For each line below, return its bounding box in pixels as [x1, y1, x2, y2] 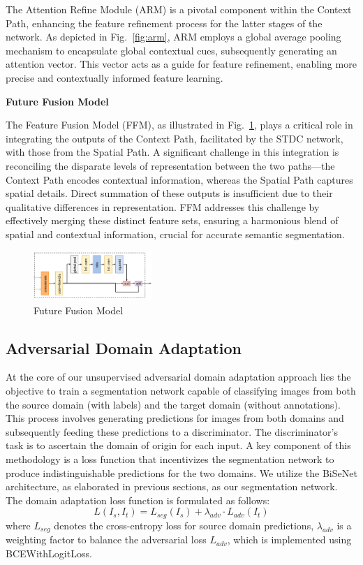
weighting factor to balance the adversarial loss [6, 532, 207, 547]
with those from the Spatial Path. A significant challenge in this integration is [6, 145, 339, 159]
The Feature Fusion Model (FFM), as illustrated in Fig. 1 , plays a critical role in [6, 117, 353, 132]
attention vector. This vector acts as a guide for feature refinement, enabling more [6, 57, 357, 71]
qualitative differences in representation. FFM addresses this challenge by [6, 199, 320, 214]
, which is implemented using [227, 532, 352, 547]
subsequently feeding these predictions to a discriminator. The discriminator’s [6, 424, 338, 439]
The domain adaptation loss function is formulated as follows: [6, 492, 270, 507]
